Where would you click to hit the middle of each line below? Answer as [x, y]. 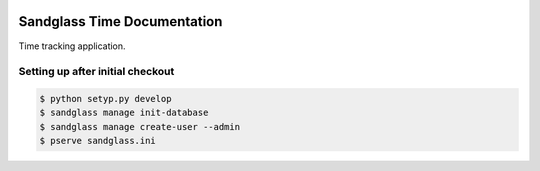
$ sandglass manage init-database [124, 113]
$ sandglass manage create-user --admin [139, 126]
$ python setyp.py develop [105, 99]
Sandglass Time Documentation [120, 21]
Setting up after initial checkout [96, 72]
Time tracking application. [72, 46]
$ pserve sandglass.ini [98, 141]
